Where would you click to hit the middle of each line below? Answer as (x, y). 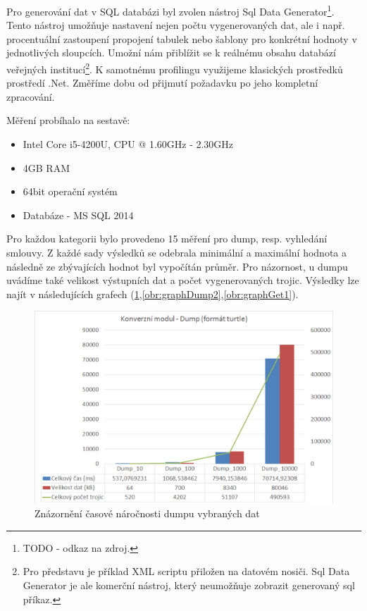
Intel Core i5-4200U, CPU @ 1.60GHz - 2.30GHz (128, 144)
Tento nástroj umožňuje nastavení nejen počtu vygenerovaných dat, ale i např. (176, 25)
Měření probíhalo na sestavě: (68, 120)
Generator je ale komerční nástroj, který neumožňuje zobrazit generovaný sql (189, 585)
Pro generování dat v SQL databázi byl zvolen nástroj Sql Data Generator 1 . (170, 10)
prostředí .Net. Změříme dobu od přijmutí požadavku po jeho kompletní (162, 83)
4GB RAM (46, 167)
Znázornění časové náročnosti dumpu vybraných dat (147, 513)
